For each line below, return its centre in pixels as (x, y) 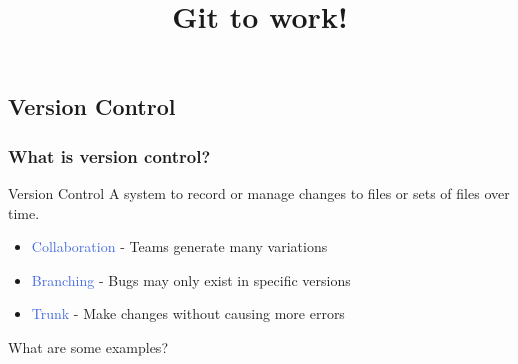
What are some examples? (88, 346)
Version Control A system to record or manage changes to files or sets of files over (259, 192)
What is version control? (109, 155)
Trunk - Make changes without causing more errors (188, 313)
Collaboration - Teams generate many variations (179, 246)
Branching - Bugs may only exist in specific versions (191, 279)
